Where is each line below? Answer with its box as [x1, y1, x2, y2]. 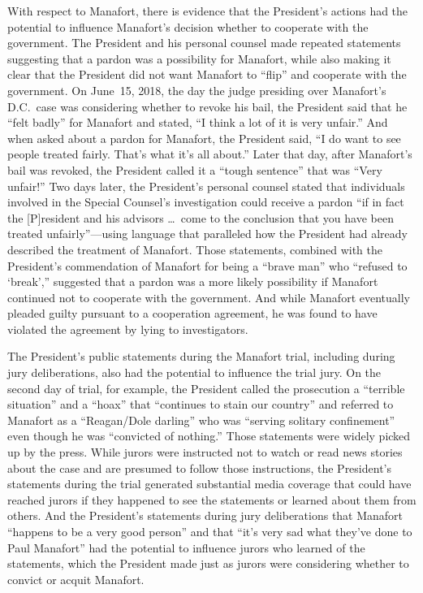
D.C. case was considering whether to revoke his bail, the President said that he [7, 97, 408, 115]
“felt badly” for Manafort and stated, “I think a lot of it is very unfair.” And [7, 114, 388, 131]
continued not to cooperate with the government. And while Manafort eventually [7, 288, 410, 305]
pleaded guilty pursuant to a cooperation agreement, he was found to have [7, 305, 378, 322]
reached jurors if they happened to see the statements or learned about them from [7, 491, 417, 508]
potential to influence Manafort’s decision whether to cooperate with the [7, 18, 369, 35]
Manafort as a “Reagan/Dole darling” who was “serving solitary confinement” [7, 411, 395, 428]
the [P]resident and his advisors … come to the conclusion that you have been [7, 209, 394, 226]
